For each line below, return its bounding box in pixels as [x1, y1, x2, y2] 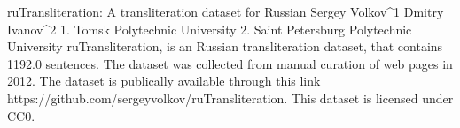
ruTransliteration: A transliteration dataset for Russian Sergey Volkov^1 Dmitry [7, 3, 444, 20]
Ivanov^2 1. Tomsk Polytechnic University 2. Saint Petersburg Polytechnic [7, 19, 412, 38]
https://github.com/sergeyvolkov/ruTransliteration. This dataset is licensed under [7, 88, 454, 107]
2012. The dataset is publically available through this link [7, 72, 321, 90]
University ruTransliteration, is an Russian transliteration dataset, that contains [7, 37, 443, 56]
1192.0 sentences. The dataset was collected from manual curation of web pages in [7, 54, 453, 72]
